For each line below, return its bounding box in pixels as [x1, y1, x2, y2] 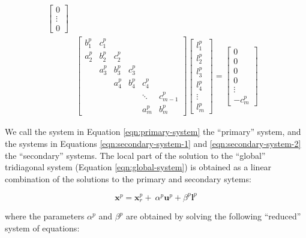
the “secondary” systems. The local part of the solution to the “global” [5, 149, 266, 161]
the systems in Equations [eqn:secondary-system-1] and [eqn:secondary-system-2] [5, 137, 301, 150]
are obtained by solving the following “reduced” [125, 210, 301, 222]
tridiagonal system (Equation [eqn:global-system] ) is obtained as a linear [5, 161, 272, 173]
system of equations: [5, 221, 80, 234]
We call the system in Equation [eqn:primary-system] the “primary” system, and [5, 125, 301, 138]
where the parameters [5, 210, 85, 222]
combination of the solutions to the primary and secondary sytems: [5, 172, 251, 185]
